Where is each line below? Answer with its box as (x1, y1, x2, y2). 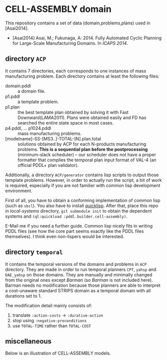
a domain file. (17, 88, 46, 94)
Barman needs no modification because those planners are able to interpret (5, 282, 161, 288)
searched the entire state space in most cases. (17, 120, 114, 125)
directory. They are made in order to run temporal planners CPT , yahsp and (5, 266, 157, 272)
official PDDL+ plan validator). (17, 162, 79, 168)
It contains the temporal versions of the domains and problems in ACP (5, 261, 147, 267)
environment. (5, 188, 32, 194)
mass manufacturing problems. (17, 130, 82, 136)
